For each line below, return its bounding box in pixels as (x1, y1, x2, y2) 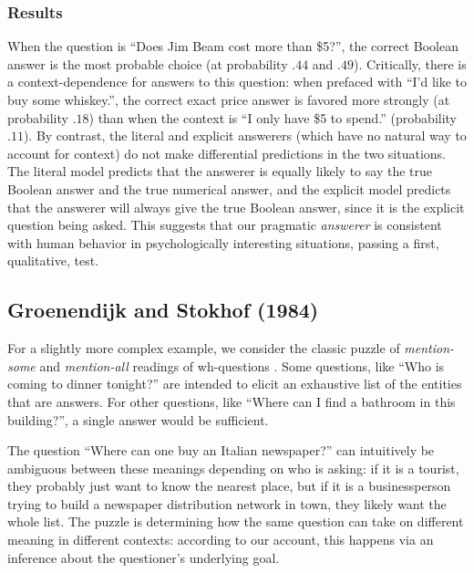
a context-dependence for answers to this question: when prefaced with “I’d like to (7, 72, 468, 91)
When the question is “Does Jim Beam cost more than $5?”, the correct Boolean (7, 36, 459, 56)
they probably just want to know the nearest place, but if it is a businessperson (7, 476, 451, 495)
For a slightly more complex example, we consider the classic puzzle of (7, 339, 400, 358)
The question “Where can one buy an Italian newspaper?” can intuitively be (7, 441, 435, 460)
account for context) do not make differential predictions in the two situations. (7, 143, 447, 162)
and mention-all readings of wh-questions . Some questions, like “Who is (39, 356, 445, 375)
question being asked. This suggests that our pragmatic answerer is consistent (7, 215, 442, 234)
